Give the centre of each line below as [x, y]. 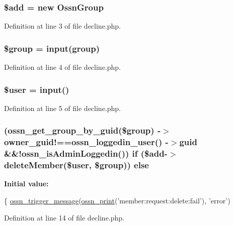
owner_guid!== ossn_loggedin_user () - [86, 142]
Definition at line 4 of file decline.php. [63, 67]
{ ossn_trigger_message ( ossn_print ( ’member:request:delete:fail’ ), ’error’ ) [117, 201]
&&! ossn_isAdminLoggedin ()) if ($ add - [86, 153]
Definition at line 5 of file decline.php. [63, 108]
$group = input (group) [52, 48]
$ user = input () [37, 89]
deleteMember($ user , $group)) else [76, 165]
